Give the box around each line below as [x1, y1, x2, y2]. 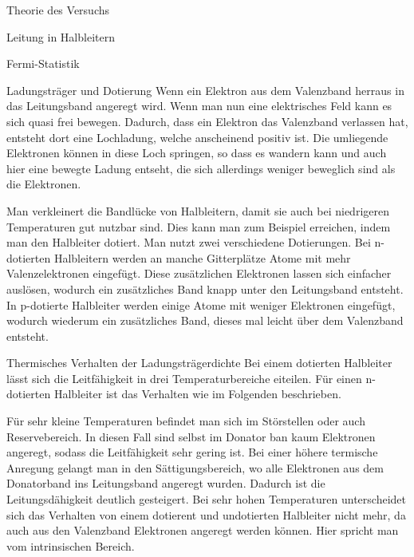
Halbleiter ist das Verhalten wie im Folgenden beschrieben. [53, 385, 341, 402]
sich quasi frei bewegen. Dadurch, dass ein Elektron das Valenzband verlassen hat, [6, 113, 408, 129]
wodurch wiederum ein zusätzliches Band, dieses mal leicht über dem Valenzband [6, 312, 404, 329]
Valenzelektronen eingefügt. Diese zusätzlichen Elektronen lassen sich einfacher [6, 265, 392, 282]
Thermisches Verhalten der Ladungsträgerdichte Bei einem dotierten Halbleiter [6, 354, 392, 371]
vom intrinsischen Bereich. [6, 537, 135, 554]
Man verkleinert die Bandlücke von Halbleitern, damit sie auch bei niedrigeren [6, 202, 389, 219]
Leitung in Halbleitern [6, 28, 115, 45]
